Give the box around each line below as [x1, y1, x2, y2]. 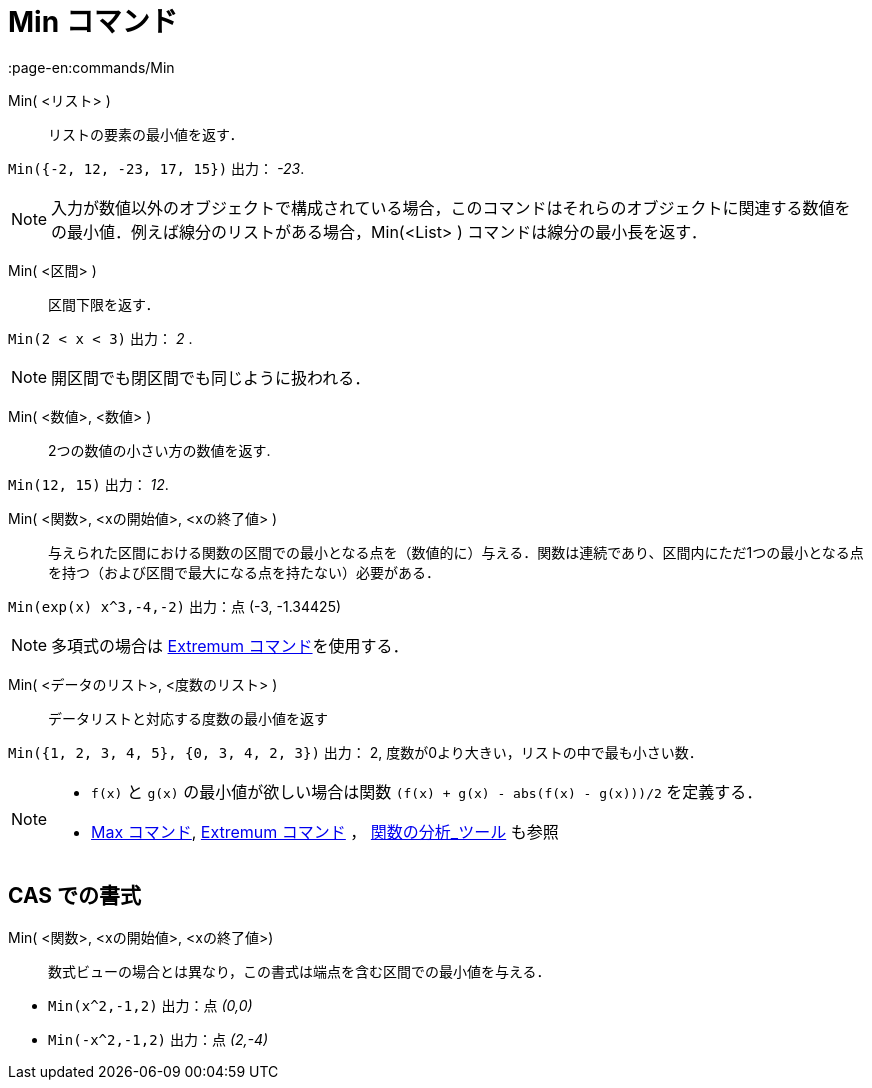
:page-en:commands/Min [8, 58, 175, 76]
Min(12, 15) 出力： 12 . [8, 475, 169, 493]
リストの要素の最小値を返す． [48, 125, 244, 143]
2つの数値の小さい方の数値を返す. [48, 441, 271, 459]
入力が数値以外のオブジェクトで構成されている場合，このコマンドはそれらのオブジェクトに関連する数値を [51, 197, 851, 218]
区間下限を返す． [48, 295, 160, 313]
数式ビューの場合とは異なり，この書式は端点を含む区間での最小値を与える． [48, 962, 551, 980]
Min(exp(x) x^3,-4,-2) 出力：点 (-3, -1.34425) [8, 597, 342, 615]
